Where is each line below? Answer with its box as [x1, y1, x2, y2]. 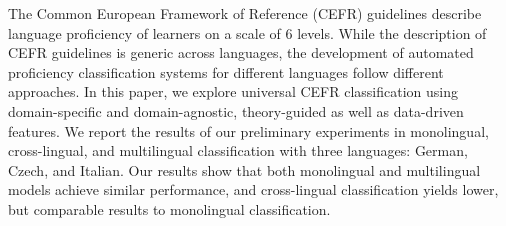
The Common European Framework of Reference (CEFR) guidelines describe [8, 3, 482, 23]
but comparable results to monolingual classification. [8, 198, 331, 219]
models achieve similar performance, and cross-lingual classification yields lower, [8, 179, 499, 200]
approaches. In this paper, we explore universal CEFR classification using [8, 81, 458, 102]
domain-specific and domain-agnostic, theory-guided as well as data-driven [8, 100, 464, 121]
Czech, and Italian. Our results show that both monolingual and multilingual [8, 159, 481, 180]
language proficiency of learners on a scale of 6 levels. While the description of [8, 22, 487, 43]
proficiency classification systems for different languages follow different [8, 61, 444, 82]
